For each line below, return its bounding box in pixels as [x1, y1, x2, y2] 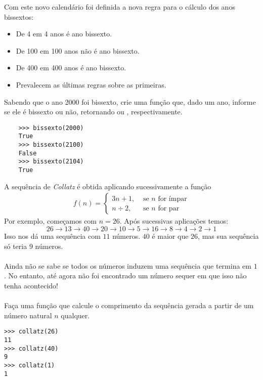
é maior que [152, 230, 189, 241]
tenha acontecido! [4, 280, 58, 290]
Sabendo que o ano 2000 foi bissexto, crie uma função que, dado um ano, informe [4, 96, 256, 107]
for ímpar [158, 195, 187, 202]
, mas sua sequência [198, 230, 259, 241]
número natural [4, 310, 52, 320]
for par [158, 204, 180, 212]
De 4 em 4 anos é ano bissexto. [16, 28, 112, 39]
